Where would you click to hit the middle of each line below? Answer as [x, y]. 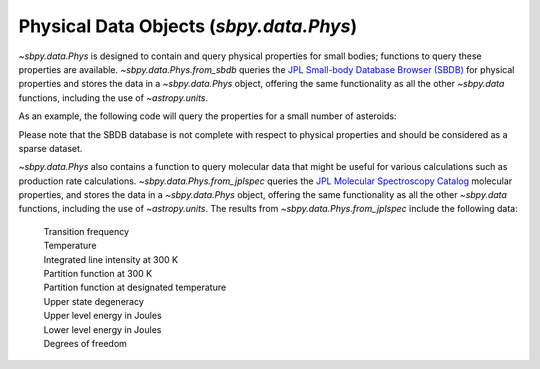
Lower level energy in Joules [102, 329]
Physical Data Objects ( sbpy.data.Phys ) [188, 26]
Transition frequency [86, 231]
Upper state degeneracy [94, 301]
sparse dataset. [50, 148]
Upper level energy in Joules [102, 316]
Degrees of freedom [85, 343]
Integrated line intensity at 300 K [111, 259]
